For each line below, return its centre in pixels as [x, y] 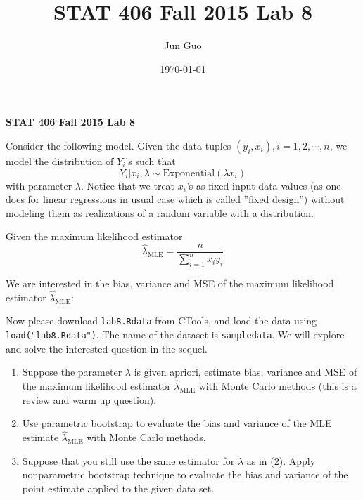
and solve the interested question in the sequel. [107, 348]
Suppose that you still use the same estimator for [128, 460]
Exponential [189, 173]
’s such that [151, 160]
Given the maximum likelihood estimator [94, 236]
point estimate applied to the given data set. [118, 488]
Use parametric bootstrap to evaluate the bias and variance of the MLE [177, 423]
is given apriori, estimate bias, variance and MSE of [246, 372]
